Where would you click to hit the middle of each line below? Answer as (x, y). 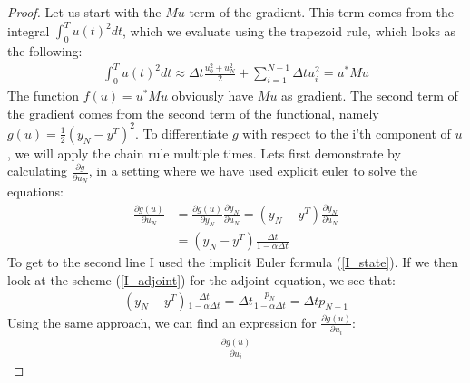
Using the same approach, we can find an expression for (162, 322)
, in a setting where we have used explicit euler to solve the (253, 171)
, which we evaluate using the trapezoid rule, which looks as (289, 30)
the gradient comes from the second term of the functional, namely (193, 113)
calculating (38, 171)
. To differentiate (181, 133)
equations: (35, 191)
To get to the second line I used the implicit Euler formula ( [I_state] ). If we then (233, 262)
